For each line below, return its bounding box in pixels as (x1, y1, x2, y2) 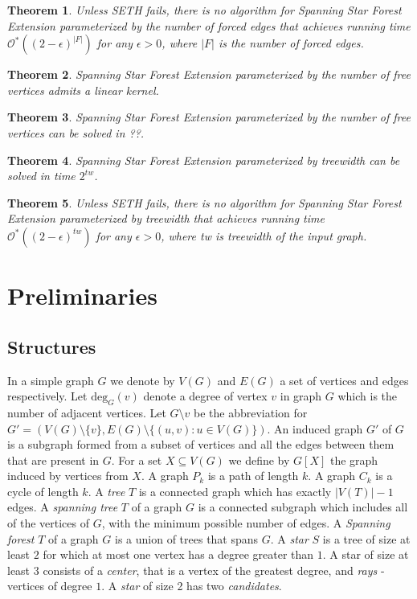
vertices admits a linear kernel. (7, 81, 159, 98)
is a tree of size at (322, 530, 411, 547)
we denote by (110, 371, 175, 388)
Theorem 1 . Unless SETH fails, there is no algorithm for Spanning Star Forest (7, 2, 402, 18)
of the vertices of (7, 515, 89, 531)
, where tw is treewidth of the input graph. (161, 227, 367, 244)
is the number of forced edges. (219, 35, 364, 51)
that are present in (7, 451, 100, 468)
